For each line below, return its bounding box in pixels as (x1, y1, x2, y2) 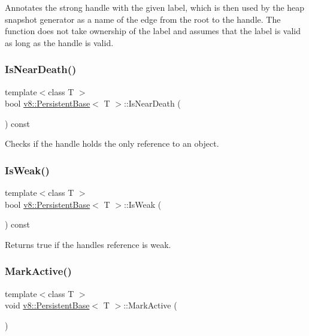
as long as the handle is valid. (5, 36, 114, 49)
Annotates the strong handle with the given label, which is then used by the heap (5, 1, 305, 13)
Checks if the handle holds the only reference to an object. (5, 137, 219, 150)
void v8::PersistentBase (5, 299, 90, 311)
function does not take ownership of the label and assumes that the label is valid (5, 25, 301, 37)
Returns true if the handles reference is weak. (5, 238, 171, 250)
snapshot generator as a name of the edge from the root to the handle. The (5, 13, 281, 25)
